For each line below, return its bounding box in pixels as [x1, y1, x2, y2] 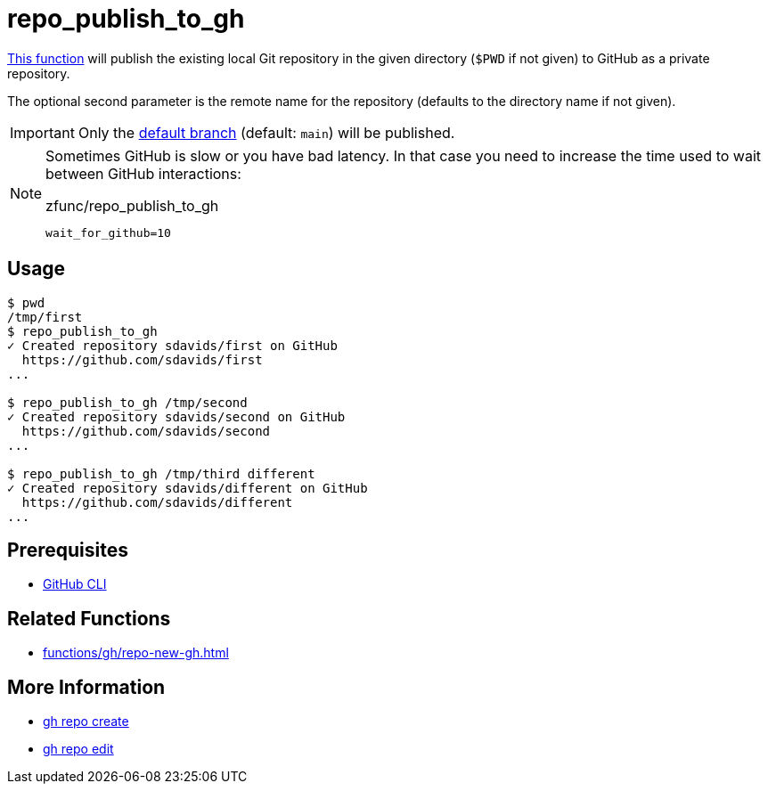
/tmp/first [7, 309, 83, 324]
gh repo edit [43, 741, 114, 757]
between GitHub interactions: [45, 164, 241, 183]
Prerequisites [7, 539, 128, 562]
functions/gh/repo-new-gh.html [43, 645, 229, 661]
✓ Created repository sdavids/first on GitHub [7, 338, 338, 353]
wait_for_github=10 [45, 225, 171, 240]
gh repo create [43, 714, 129, 730]
